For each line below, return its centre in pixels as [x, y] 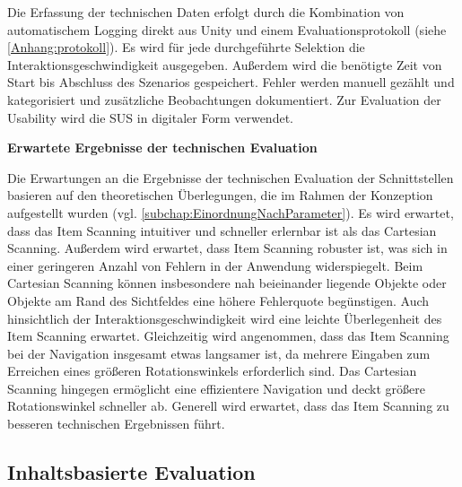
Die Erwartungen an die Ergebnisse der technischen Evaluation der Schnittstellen [231, 177]
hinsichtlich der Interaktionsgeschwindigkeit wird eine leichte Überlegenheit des [225, 318]
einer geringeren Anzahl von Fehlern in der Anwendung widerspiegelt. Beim [215, 265]
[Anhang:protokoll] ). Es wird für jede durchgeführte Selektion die [186, 47]
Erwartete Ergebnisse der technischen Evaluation [162, 148]
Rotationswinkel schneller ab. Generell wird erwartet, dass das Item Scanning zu [228, 406]
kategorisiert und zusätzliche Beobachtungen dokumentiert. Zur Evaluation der [224, 99]
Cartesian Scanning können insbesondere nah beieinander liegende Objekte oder [227, 283]
